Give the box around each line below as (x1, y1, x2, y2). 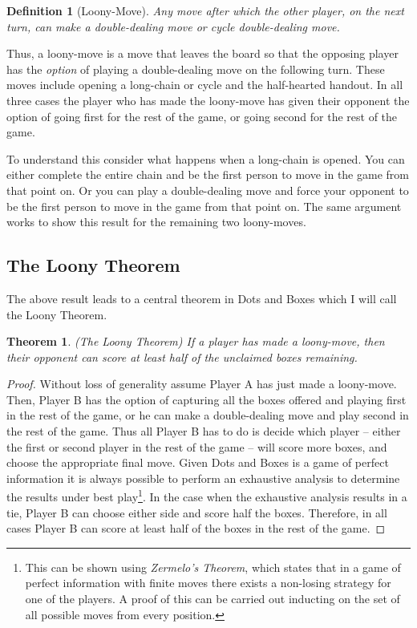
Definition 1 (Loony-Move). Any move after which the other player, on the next (6, 2, 404, 18)
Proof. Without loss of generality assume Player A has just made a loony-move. (6, 375, 397, 392)
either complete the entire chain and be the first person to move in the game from (6, 166, 409, 183)
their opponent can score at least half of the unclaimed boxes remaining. (6, 348, 358, 365)
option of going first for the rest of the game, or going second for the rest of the (6, 107, 398, 124)
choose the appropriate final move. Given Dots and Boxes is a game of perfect (6, 454, 389, 471)
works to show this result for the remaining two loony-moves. (6, 213, 306, 230)
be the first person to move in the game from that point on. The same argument (6, 197, 402, 214)
